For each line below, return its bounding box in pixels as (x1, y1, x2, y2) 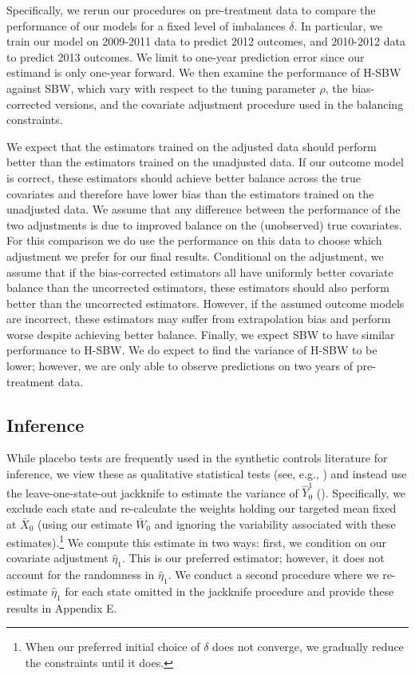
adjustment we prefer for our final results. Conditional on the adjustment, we (6, 247, 384, 264)
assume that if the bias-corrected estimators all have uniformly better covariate (6, 263, 393, 280)
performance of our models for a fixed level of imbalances (6, 17, 286, 34)
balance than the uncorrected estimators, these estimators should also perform (6, 279, 389, 296)
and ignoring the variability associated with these (154, 515, 396, 532)
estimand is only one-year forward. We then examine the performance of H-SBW (6, 64, 401, 81)
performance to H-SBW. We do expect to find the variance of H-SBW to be (6, 341, 377, 358)
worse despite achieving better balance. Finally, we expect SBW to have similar (6, 326, 395, 342)
